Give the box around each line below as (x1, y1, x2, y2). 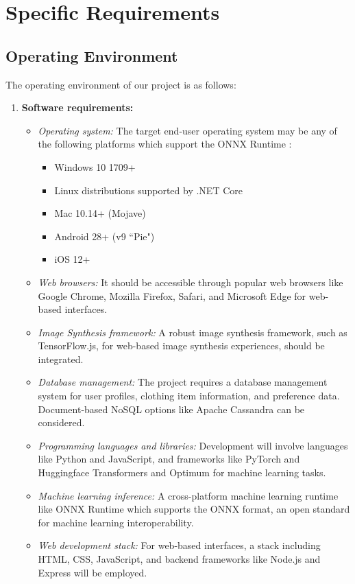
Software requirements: (21, 100, 134, 115)
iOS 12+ (54, 252, 90, 266)
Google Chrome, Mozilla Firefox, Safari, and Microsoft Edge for (38, 288, 306, 303)
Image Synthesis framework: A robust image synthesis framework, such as (38, 325, 347, 339)
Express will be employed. (38, 565, 147, 579)
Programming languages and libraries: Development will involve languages (38, 438, 348, 452)
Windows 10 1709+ (54, 159, 136, 174)
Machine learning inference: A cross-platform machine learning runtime (38, 488, 339, 502)
